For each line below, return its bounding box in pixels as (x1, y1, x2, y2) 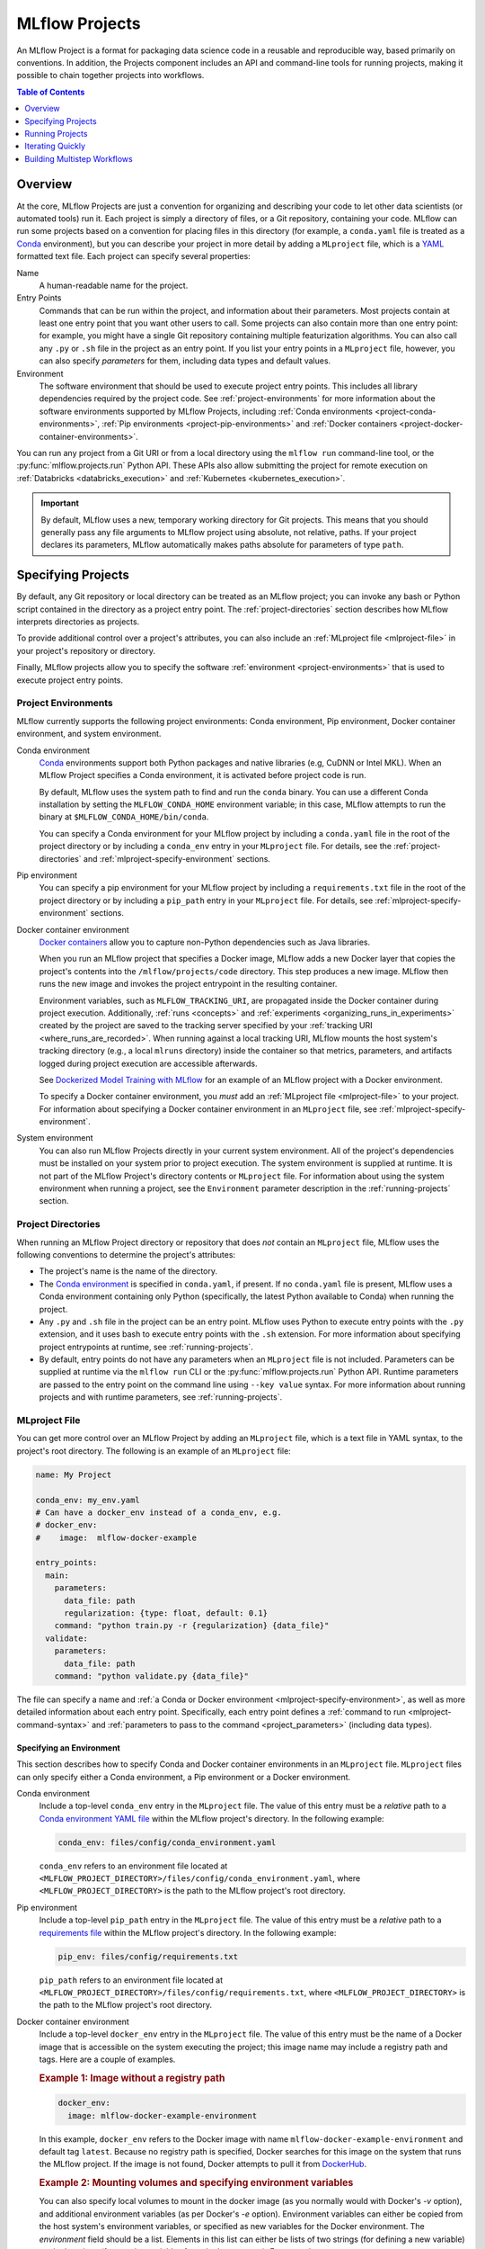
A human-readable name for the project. (39, 280, 189, 291)
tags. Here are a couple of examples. (39, 2054, 176, 2065)
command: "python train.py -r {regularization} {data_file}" (54, 1620, 330, 1631)
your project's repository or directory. (16, 645, 156, 656)
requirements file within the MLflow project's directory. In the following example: (39, 1927, 337, 1938)
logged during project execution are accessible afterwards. (39, 1058, 258, 1069)
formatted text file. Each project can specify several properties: (16, 251, 251, 262)
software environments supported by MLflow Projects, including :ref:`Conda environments (39, 406, 373, 417)
